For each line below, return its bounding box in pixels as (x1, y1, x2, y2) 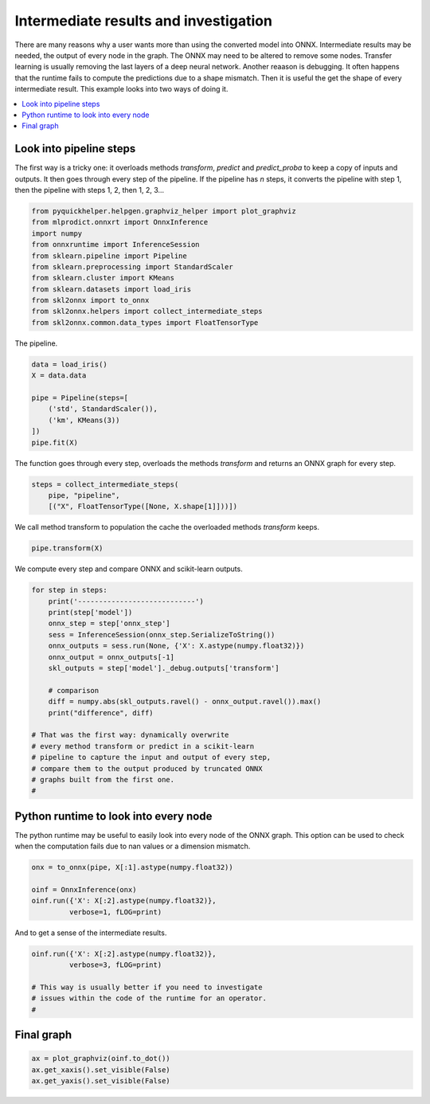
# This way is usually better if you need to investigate (31, 982, 263, 992)
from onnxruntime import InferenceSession (31, 240, 200, 249)
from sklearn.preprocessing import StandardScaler (31, 262, 234, 271)
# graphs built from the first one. (31, 775, 175, 784)
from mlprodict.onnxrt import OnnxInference (31, 217, 209, 227)
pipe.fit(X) (31, 438, 79, 447)
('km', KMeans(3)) (48, 415, 120, 425)
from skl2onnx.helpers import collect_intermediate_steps (31, 307, 263, 316)
